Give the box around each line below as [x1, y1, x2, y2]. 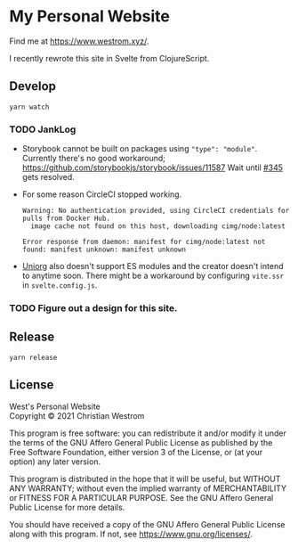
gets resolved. [21, 172, 76, 183]
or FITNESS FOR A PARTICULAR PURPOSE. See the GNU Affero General [9, 492, 274, 503]
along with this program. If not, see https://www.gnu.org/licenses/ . [9, 528, 254, 539]
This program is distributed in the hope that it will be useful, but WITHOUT [9, 473, 281, 484]
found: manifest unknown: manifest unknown [21, 245, 187, 255]
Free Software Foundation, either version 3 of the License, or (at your [9, 446, 263, 457]
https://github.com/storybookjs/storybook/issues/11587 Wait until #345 [21, 162, 283, 173]
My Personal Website [9, 6, 171, 27]
